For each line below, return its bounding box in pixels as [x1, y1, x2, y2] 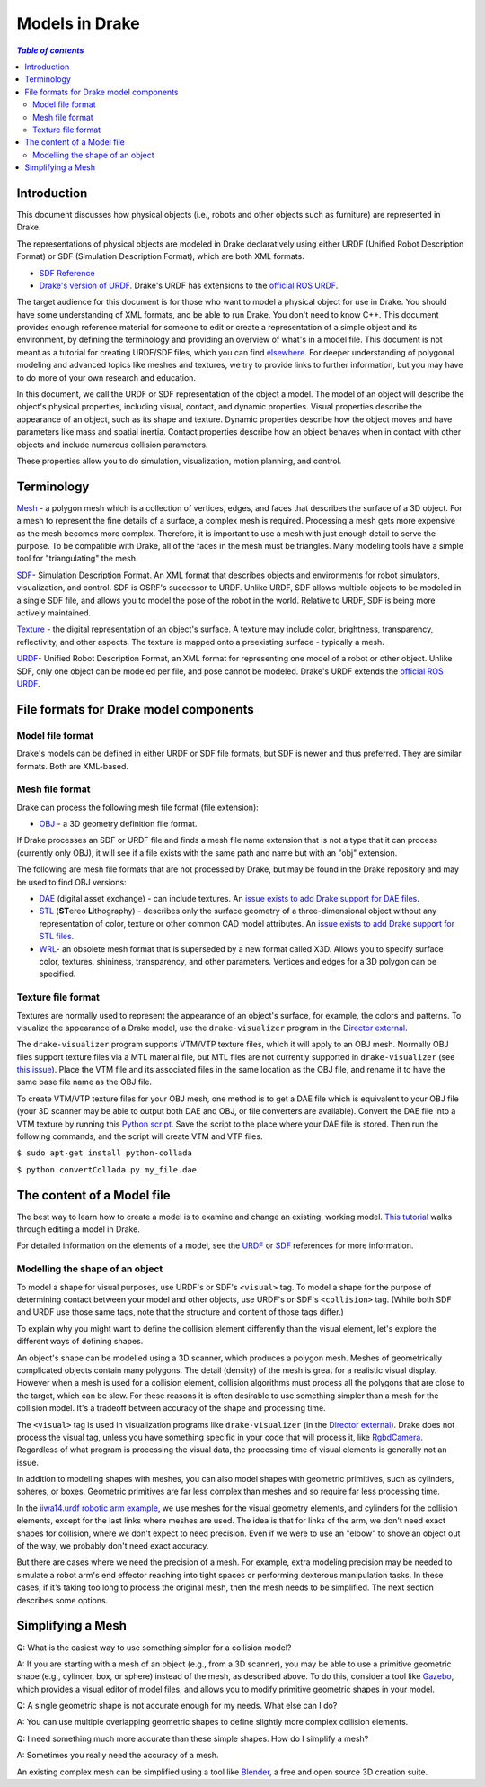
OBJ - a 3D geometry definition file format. [39, 819, 198, 830]
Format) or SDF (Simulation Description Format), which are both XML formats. [16, 251, 304, 262]
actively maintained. [16, 607, 92, 618]
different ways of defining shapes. [16, 1336, 144, 1347]
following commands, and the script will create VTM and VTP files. [16, 1131, 263, 1142]
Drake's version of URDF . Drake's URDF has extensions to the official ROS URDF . [39, 280, 339, 291]
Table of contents [16, 45, 84, 56]
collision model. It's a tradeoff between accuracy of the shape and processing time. [16, 1403, 327, 1414]
